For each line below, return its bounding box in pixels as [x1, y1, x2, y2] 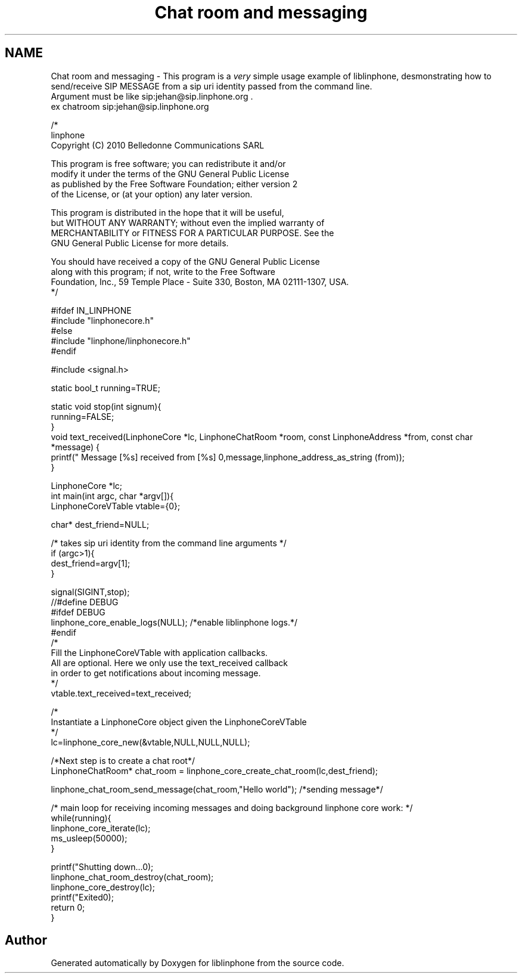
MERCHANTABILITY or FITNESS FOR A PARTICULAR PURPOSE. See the [51, 227, 334, 238]
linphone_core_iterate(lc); [51, 822, 151, 833]
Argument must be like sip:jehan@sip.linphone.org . [51, 91, 253, 101]
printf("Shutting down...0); [51, 861, 154, 872]
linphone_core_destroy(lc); [51, 881, 155, 892]
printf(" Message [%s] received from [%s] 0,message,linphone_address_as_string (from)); [51, 451, 405, 462]
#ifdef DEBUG [51, 606, 105, 617]
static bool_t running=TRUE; [51, 382, 160, 393]
